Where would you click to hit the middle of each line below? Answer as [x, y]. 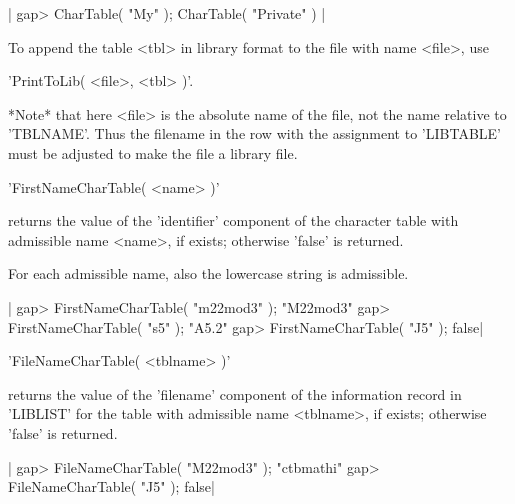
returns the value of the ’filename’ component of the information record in [235, 393]
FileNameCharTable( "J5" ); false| [111, 486]
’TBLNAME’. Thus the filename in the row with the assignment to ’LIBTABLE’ [254, 133]
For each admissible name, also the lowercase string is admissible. [208, 273]
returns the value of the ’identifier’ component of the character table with [233, 220]
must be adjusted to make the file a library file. [153, 152]
